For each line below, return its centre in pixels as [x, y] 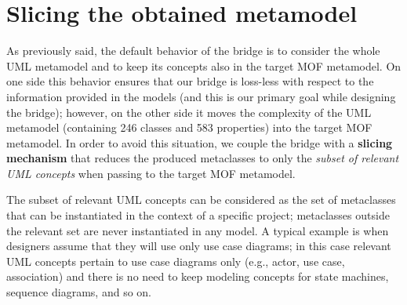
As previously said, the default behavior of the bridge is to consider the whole [193, 51]
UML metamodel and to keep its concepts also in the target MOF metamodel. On [204, 65]
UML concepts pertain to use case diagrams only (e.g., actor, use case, [176, 261]
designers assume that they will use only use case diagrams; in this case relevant [199, 246]
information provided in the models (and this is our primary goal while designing [201, 96]
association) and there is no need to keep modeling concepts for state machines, [198, 276]
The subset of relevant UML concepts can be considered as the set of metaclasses [201, 200]
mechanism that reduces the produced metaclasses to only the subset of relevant [203, 158]
